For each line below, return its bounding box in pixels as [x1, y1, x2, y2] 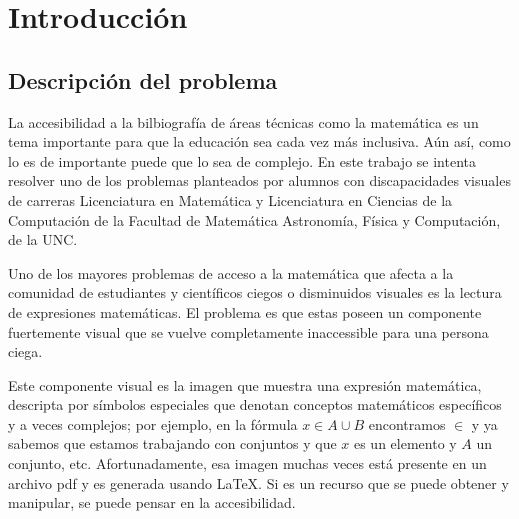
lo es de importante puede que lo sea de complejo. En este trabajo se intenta [8, 150, 476, 171]
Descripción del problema [8, 64, 278, 95]
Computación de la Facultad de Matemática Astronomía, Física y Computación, [8, 209, 501, 230]
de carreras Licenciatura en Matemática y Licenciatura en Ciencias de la [8, 189, 453, 210]
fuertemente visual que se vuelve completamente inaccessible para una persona [8, 321, 489, 342]
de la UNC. [8, 229, 78, 250]
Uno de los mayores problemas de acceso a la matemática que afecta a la [8, 262, 454, 283]
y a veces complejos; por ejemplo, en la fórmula [8, 413, 298, 434]
